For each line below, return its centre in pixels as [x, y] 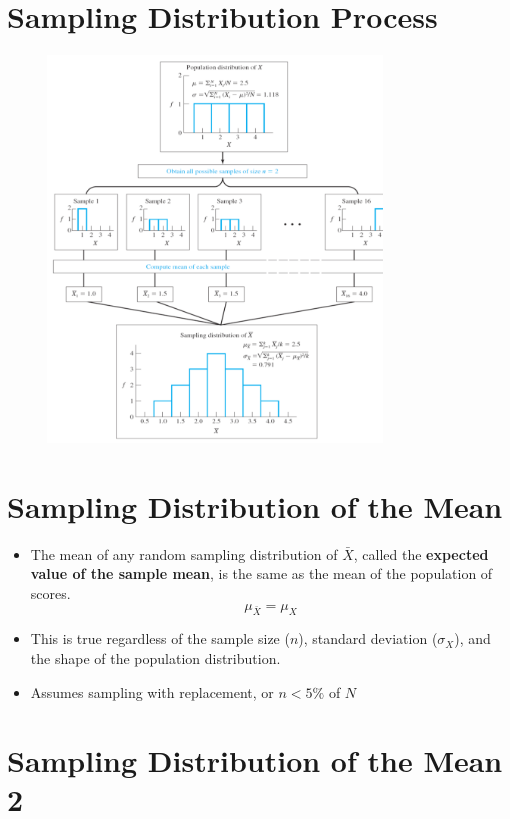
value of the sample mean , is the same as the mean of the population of [261, 573]
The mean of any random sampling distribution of [184, 553]
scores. [50, 592]
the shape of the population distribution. [155, 657]
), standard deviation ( [368, 638]
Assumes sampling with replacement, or [152, 691]
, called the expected [421, 553]
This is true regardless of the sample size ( [160, 638]
